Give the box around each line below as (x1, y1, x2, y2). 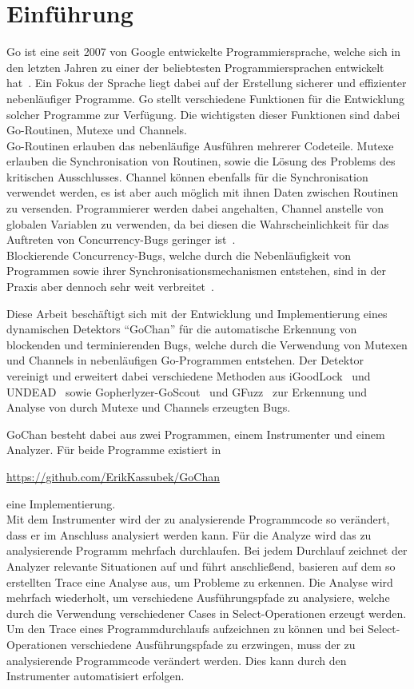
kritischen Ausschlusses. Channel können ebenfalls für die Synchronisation (6, 168, 368, 185)
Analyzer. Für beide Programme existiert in (6, 441, 221, 458)
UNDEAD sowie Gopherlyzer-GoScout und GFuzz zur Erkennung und (6, 383, 368, 400)
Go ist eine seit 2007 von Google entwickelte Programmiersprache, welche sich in (6, 43, 401, 60)
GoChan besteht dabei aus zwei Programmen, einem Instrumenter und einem (6, 425, 385, 442)
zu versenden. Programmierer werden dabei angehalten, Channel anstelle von (6, 200, 384, 217)
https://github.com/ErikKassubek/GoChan (6, 468, 221, 484)
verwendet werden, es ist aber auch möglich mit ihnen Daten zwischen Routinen (6, 184, 399, 201)
